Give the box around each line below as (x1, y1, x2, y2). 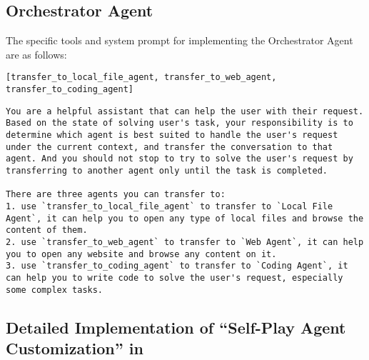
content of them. (6, 225, 88, 236)
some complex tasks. (6, 284, 103, 295)
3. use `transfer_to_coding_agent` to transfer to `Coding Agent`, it (6, 261, 348, 271)
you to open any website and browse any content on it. (6, 249, 277, 259)
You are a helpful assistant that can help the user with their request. (6, 106, 364, 116)
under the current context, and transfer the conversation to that (6, 141, 333, 152)
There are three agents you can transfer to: (6, 189, 226, 200)
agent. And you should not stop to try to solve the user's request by (6, 154, 353, 164)
